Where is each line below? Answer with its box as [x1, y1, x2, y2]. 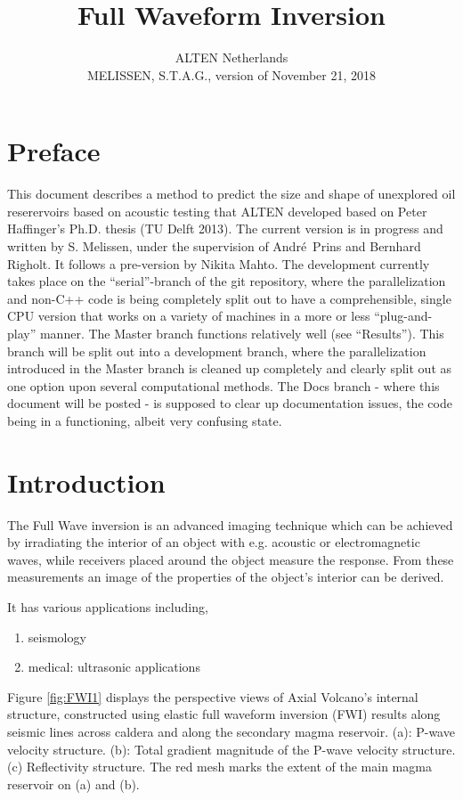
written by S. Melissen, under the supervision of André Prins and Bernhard [7, 237, 421, 256]
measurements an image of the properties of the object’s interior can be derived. [7, 567, 444, 586]
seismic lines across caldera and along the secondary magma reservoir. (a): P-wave [7, 722, 455, 741]
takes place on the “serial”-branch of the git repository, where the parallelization [7, 272, 446, 290]
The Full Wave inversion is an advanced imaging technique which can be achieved [7, 515, 453, 534]
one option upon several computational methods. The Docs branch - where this [7, 376, 440, 395]
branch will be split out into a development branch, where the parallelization [7, 341, 426, 360]
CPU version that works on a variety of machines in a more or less [7, 306, 370, 325]
